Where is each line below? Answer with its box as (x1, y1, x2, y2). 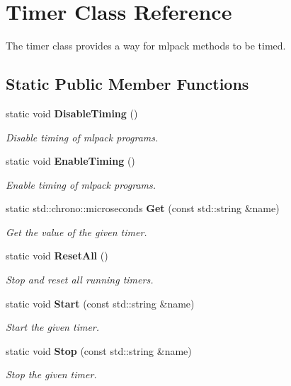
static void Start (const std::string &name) (6, 296, 195, 310)
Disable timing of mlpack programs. (6, 129, 159, 144)
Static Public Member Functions (6, 73, 249, 95)
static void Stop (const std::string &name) (6, 343, 192, 358)
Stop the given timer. (6, 367, 97, 382)
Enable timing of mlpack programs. (6, 177, 156, 192)
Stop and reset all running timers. (6, 272, 154, 287)
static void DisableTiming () (6, 105, 138, 120)
